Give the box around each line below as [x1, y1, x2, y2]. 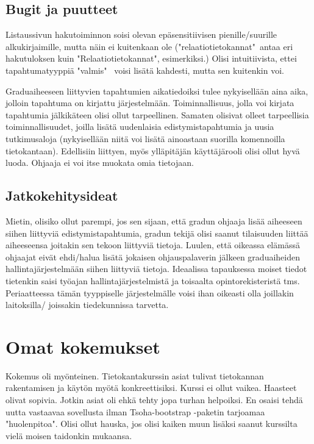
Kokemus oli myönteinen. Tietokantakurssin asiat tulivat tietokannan [5, 369, 264, 382]
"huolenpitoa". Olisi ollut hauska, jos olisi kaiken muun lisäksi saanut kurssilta [5, 417, 298, 430]
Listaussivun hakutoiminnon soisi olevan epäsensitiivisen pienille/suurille [5, 28, 277, 41]
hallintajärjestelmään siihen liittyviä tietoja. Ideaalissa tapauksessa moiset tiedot [5, 262, 307, 275]
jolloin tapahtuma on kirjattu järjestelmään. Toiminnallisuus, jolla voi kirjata [5, 96, 294, 109]
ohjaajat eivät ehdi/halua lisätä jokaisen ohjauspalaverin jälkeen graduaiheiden [5, 250, 300, 263]
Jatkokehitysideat [5, 186, 118, 205]
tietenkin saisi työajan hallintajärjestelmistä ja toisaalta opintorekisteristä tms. [5, 274, 300, 287]
